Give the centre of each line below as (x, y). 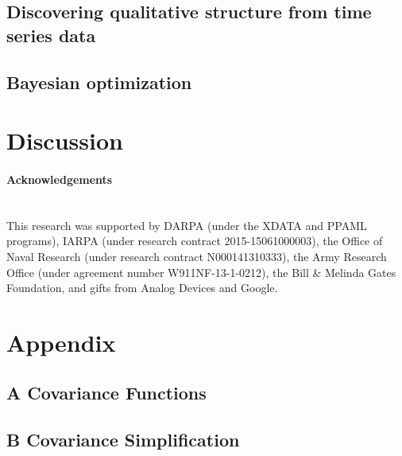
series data (51, 35)
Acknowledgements (60, 179)
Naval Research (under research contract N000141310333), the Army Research (197, 256)
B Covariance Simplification (123, 440)
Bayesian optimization (99, 82)
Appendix (61, 342)
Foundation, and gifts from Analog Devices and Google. (142, 288)
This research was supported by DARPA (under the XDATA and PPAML (187, 225)
